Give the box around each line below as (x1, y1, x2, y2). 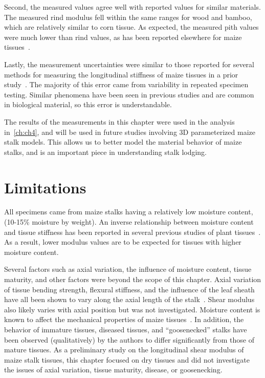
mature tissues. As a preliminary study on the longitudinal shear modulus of (4, 344, 244, 355)
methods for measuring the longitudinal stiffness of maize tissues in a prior (4, 69, 238, 79)
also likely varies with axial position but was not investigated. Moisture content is (4, 304, 260, 314)
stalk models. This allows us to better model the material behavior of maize (4, 136, 242, 147)
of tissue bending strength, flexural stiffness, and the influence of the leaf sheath (4, 284, 255, 294)
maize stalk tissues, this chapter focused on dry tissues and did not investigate (4, 354, 250, 365)
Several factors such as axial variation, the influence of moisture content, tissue (4, 264, 252, 274)
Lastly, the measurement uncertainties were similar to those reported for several (4, 58, 254, 69)
